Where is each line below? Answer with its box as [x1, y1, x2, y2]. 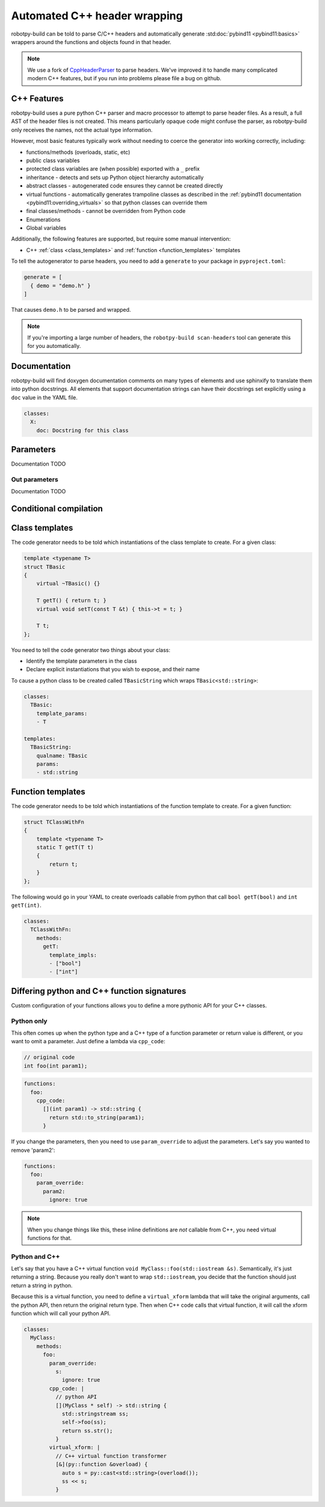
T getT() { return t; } [36, 597, 107, 604]
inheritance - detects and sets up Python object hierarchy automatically [26, 174, 204, 181]
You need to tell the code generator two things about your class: [11, 646, 171, 654]
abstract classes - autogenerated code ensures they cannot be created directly [26, 182, 223, 189]
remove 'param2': [11, 1146, 55, 1154]
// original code [23, 1054, 75, 1061]
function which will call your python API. [11, 1310, 111, 1317]
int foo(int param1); [23, 1062, 88, 1069]
